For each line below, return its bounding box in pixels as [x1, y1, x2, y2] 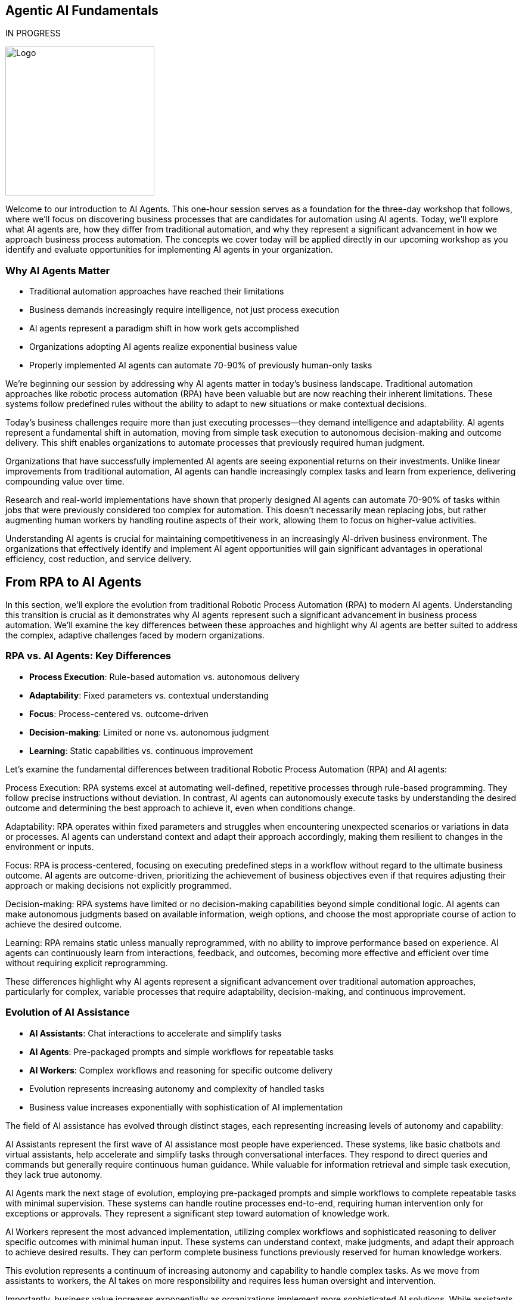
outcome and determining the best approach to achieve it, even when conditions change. [5, 802, 356, 813]
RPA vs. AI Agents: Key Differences [5, 650, 172, 662]
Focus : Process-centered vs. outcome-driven [29, 708, 209, 719]
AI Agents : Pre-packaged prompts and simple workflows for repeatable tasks [29, 1046, 334, 1057]
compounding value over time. [5, 476, 125, 487]
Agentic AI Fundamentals [5, 3, 159, 18]
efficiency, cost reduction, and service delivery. [5, 554, 192, 564]
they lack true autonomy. [5, 1169, 102, 1180]
